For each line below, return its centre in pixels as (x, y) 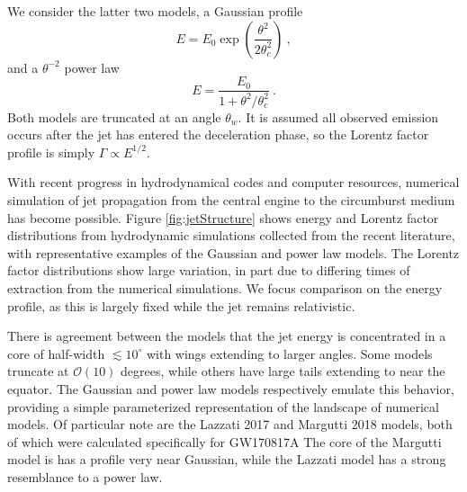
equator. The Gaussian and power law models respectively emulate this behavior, (231, 388)
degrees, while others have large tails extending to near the (283, 371)
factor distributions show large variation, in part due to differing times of (209, 270)
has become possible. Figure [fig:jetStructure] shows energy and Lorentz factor (223, 217)
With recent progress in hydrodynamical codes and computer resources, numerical (233, 182)
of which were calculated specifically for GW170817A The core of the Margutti (225, 441)
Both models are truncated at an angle (114, 116)
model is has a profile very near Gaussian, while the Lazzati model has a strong (227, 459)
